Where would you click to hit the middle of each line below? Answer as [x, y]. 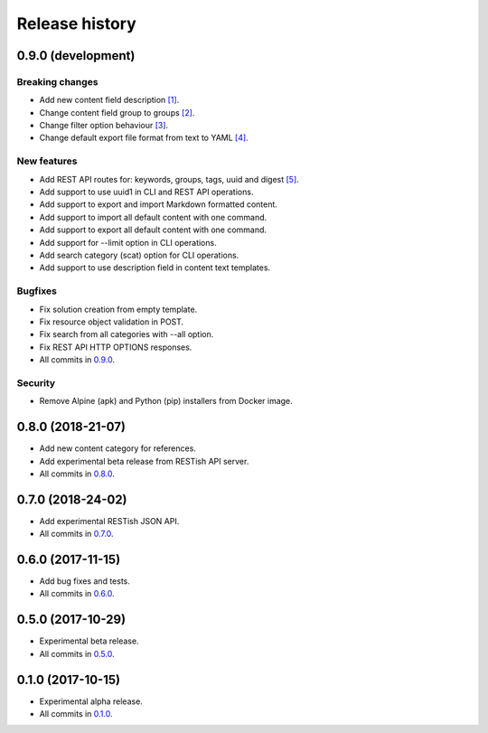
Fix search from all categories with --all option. [127, 334]
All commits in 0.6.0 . [77, 594]
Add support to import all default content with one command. [153, 217]
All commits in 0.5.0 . [77, 653]
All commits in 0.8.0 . [77, 474]
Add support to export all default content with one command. [153, 230]
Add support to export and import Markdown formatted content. [158, 204]
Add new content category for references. [117, 448]
